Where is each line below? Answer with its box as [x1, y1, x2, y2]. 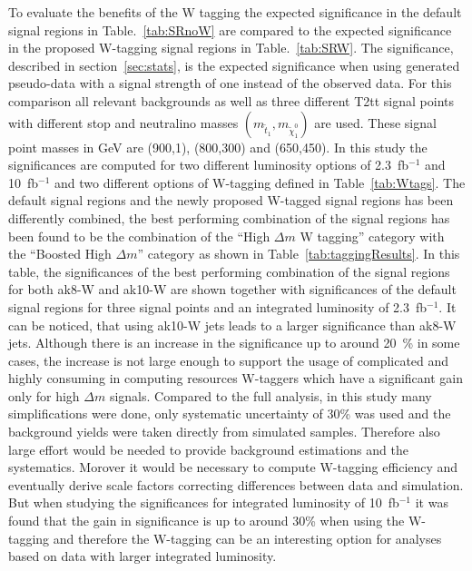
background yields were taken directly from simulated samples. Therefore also [8, 422, 440, 441]
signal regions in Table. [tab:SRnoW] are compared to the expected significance [8, 20, 452, 39]
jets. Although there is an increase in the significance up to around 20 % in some [8, 333, 460, 352]
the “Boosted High [8, 244, 112, 263]
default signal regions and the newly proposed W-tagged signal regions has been [8, 191, 454, 210]
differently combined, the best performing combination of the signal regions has [8, 208, 450, 227]
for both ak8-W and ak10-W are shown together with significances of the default [8, 280, 457, 299]
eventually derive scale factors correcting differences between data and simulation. [8, 475, 464, 494]
